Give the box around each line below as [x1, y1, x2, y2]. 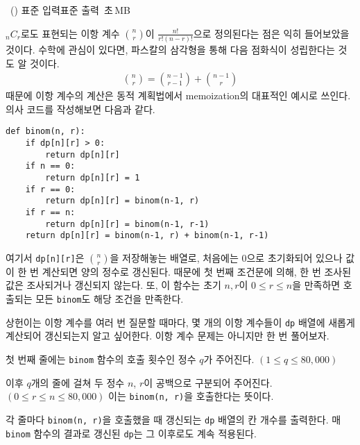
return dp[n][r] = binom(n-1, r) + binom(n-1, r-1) [25, 230, 269, 241]
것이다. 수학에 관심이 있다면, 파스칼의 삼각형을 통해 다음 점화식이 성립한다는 [6, 42, 335, 56]
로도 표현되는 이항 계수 [20, 26, 120, 40]
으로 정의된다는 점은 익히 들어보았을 [193, 26, 350, 40]
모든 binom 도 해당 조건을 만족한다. [35, 292, 184, 306]
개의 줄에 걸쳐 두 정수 [31, 375, 125, 389]
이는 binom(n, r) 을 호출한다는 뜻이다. [108, 389, 274, 403]
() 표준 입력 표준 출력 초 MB [10, 3, 130, 17]
